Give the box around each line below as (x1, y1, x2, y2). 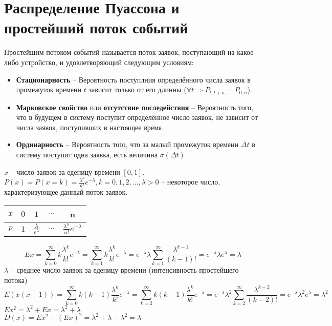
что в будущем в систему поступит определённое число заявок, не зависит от (16, 112, 258, 123)
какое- (237, 47, 256, 57)
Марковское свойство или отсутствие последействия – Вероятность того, (16, 101, 254, 112)
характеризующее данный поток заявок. (4, 187, 128, 197)
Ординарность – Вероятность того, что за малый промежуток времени (16, 139, 239, 150)
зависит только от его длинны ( (88, 84, 187, 95)
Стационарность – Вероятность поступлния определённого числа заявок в (16, 74, 251, 85)
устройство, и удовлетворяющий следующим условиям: (21, 56, 194, 67)
